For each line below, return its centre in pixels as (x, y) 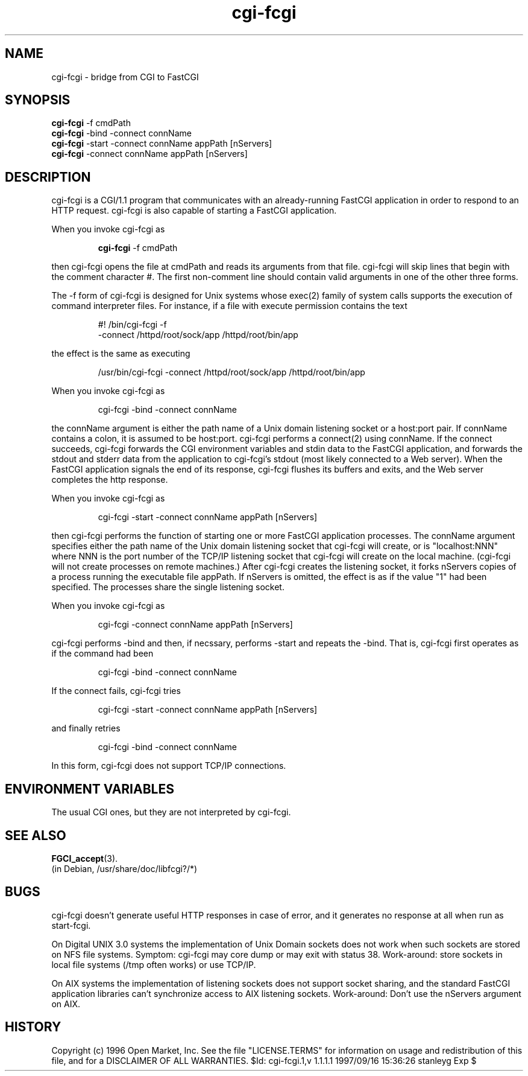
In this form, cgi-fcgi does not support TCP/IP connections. (169, 766)
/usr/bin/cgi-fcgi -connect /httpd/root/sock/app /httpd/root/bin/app (231, 372)
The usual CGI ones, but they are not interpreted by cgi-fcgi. (171, 812)
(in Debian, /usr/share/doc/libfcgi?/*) (124, 868)
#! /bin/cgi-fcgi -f (132, 325)
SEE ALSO (36, 835)
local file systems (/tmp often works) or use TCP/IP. (154, 964)
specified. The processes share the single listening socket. (168, 587)
